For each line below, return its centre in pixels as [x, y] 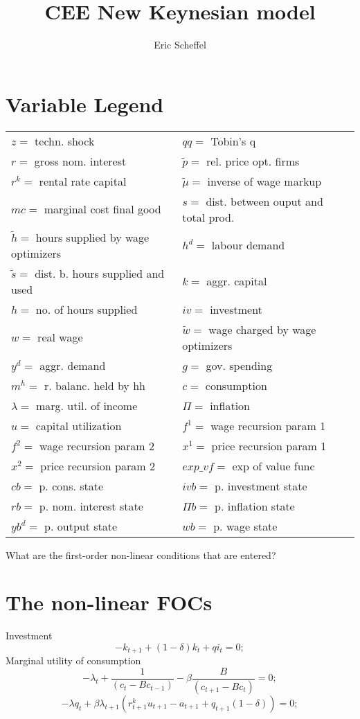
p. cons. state [71, 486]
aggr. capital [237, 281]
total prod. [208, 217]
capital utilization [79, 425]
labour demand [248, 245]
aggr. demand [73, 365]
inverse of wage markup [264, 181]
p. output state [81, 526]
